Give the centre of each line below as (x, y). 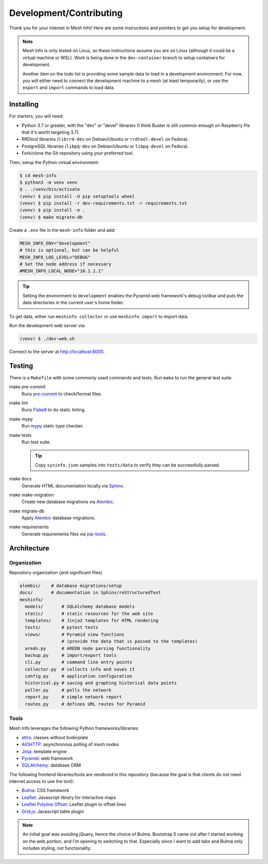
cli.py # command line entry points (79, 662)
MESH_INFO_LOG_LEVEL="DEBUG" (55, 257)
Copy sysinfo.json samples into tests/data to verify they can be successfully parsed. (128, 465)
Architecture (29, 548)
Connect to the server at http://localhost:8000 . (57, 351)
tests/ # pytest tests (62, 627)
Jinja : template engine (44, 751)
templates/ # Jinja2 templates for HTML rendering (92, 620)
